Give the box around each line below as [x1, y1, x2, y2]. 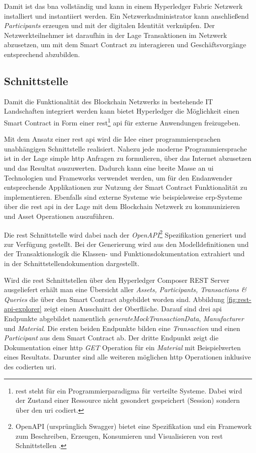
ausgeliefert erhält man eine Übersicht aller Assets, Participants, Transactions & [4, 284, 247, 295]
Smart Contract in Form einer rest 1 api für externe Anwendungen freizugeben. [4, 116, 241, 127]
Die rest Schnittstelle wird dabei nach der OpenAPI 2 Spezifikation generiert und [4, 228, 246, 240]
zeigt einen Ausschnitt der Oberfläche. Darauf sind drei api [44, 303, 222, 314]
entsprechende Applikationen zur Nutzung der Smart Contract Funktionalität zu [4, 182, 248, 192]
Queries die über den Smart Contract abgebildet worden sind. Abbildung [4, 294, 224, 304]
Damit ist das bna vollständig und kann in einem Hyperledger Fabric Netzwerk [4, 1, 243, 11]
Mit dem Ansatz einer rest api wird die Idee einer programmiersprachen [4, 134, 221, 144]
